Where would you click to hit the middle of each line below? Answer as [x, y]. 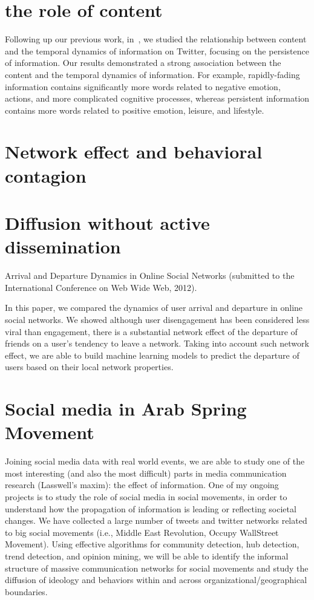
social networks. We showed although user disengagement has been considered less [157, 319]
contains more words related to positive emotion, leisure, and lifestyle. [135, 110]
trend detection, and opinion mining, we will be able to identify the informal [147, 556]
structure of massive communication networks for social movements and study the [157, 568]
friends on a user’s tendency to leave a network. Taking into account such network [157, 343]
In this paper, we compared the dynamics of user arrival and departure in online [154, 308]
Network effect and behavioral [134, 152]
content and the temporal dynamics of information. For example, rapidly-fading [152, 74]
